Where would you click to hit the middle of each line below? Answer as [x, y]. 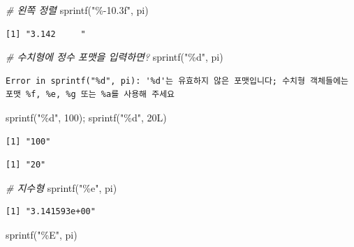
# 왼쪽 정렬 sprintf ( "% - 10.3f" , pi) [77, 10]
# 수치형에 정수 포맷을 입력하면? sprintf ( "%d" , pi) [115, 57]
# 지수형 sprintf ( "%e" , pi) [61, 187]
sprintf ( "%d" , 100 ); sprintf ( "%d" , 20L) [86, 117]
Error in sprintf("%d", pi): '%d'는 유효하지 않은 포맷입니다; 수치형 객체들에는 [177, 81]
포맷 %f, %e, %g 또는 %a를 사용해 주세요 [90, 95]
